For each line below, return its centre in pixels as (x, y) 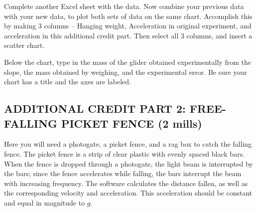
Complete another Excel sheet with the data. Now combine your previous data (124, 6)
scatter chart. (24, 45)
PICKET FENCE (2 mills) (131, 123)
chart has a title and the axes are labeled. (67, 82)
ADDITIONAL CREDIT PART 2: (95, 108)
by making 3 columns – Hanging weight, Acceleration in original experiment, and (128, 26)
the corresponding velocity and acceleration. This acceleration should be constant (128, 193)
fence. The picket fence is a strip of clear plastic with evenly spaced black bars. (125, 153)
